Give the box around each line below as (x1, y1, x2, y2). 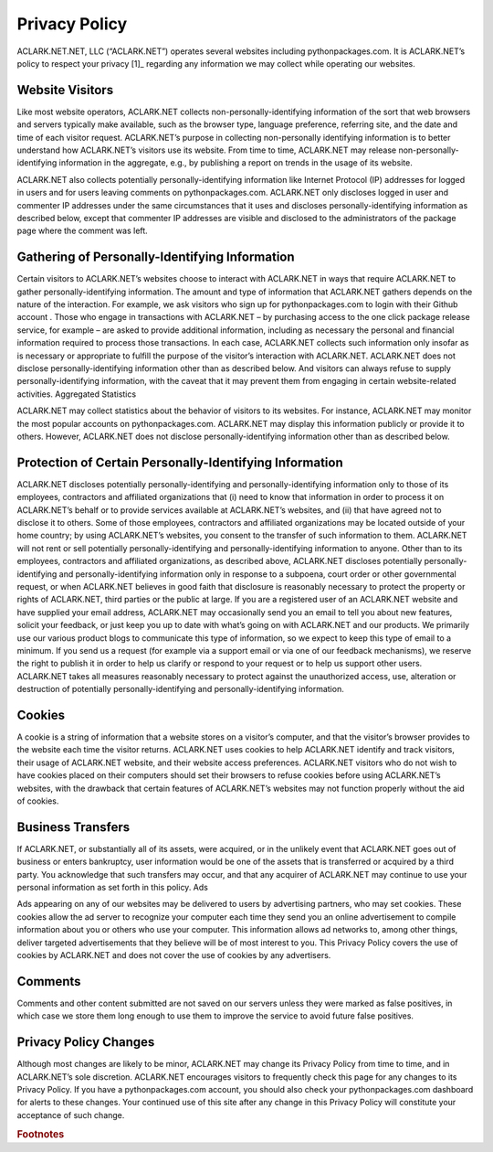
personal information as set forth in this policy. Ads (16, 882, 209, 893)
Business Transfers (16, 819, 131, 835)
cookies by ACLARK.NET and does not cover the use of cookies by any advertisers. (16, 950, 331, 960)
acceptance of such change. (16, 1109, 125, 1120)
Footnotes (16, 1127, 65, 1140)
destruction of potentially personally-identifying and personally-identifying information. (16, 684, 344, 695)
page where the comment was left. (16, 225, 148, 237)
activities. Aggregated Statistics (16, 389, 137, 400)
